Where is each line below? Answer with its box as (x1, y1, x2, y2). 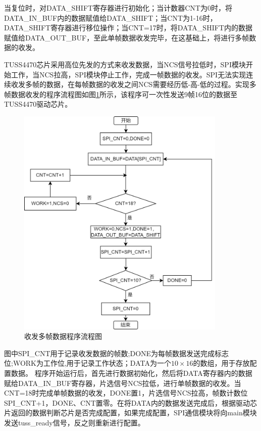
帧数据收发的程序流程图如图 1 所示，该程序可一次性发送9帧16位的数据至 (4, 89, 237, 99)
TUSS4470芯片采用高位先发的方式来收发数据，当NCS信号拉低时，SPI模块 (4, 59, 246, 69)
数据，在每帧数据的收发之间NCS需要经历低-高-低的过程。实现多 (46, 79, 256, 90)
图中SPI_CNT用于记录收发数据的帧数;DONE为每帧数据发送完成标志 (4, 348, 229, 358)
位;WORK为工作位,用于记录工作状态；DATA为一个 (4, 358, 171, 368)
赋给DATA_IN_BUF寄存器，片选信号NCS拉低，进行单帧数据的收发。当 (4, 377, 241, 388)
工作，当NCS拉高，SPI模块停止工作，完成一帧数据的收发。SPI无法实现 (11, 69, 246, 79)
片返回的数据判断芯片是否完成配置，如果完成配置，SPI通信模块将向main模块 (4, 407, 257, 418)
